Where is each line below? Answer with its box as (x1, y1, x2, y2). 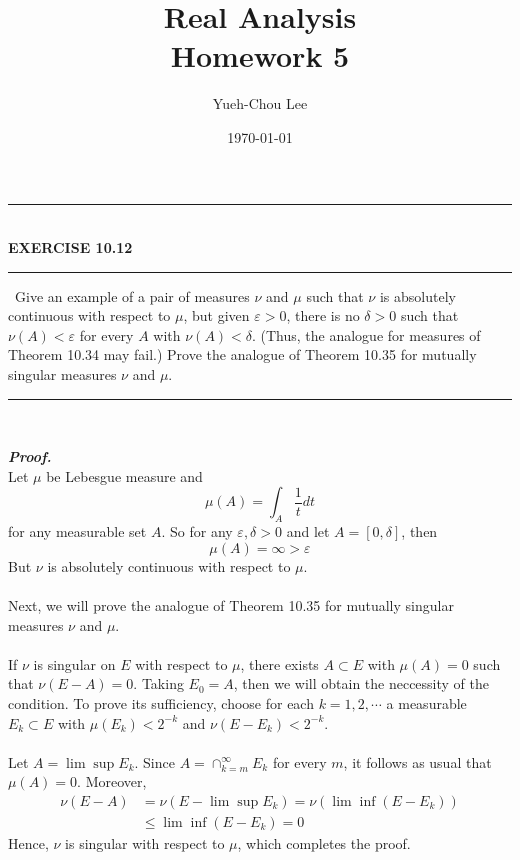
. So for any (161, 521, 233, 542)
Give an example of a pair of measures (14, 285, 250, 306)
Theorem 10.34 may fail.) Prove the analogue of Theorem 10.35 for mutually (8, 344, 477, 365)
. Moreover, (77, 771, 147, 792)
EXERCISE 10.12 (8, 237, 133, 258)
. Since (134, 751, 175, 772)
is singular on (33, 653, 116, 674)
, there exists (240, 653, 319, 674)
